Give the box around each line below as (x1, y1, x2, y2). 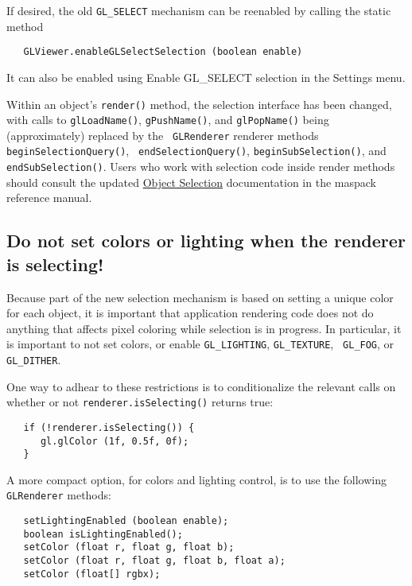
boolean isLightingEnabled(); (23, 528, 183, 540)
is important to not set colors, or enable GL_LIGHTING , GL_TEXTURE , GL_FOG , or (6, 336, 395, 352)
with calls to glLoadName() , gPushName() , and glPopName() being (6, 111, 329, 128)
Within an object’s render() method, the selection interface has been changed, (6, 95, 392, 112)
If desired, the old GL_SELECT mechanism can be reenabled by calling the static (6, 2, 391, 18)
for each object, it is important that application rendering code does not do (6, 305, 374, 321)
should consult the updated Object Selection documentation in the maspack (6, 173, 376, 190)
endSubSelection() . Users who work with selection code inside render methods (6, 158, 395, 175)
